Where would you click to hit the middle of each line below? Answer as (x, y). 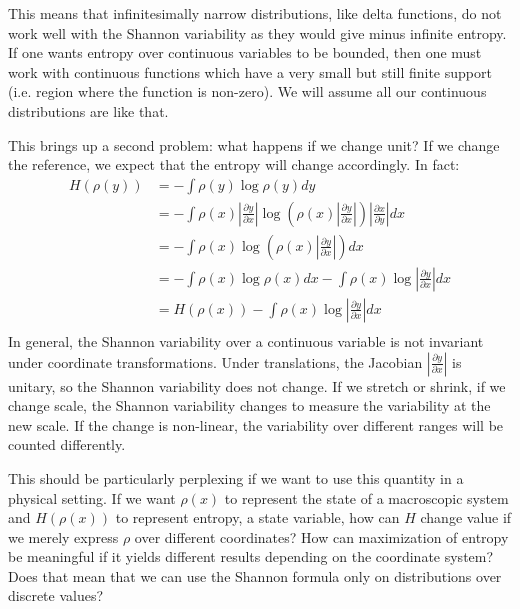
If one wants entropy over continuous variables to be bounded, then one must (245, 52)
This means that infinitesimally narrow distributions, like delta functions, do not (255, 13)
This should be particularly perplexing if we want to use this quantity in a (236, 477)
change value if (466, 517)
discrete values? (56, 595)
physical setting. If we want (92, 497)
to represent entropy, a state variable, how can (257, 517)
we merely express (63, 536)
